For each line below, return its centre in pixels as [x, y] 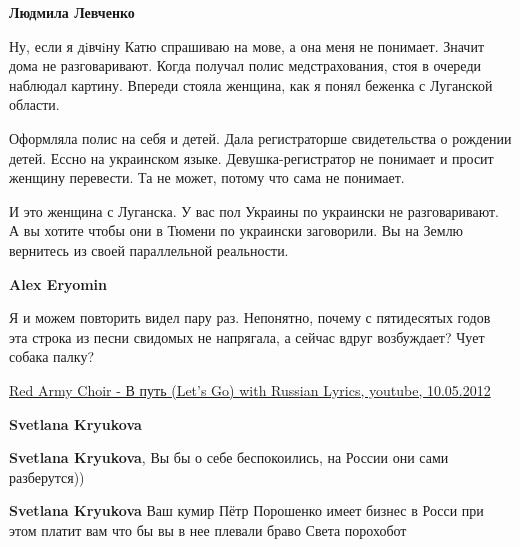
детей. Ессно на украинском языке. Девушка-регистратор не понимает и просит [251, 157]
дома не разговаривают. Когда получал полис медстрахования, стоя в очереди [245, 65]
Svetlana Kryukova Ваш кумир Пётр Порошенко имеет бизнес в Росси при [246, 510]
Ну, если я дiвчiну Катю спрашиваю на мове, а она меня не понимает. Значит [247, 45]
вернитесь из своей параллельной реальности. [149, 249]
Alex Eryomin [58, 283]
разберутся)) [47, 476]
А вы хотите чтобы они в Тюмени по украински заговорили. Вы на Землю [236, 230]
